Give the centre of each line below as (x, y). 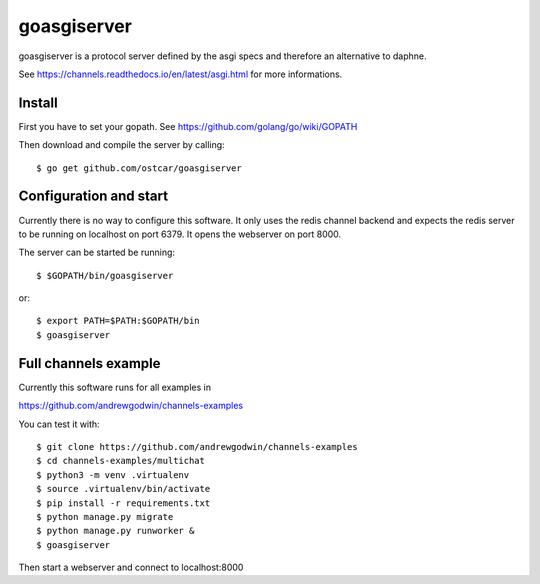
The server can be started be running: (96, 252)
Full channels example (89, 363)
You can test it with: (59, 424)
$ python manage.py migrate (105, 516)
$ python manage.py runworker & (115, 531)
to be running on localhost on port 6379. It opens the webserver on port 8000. (180, 234)
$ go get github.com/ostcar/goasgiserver (139, 168)
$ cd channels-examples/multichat (120, 461)
